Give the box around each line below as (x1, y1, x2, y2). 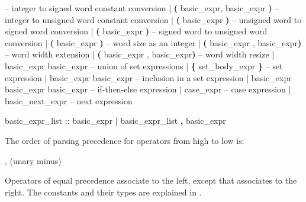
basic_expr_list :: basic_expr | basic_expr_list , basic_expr (5, 114, 226, 127)
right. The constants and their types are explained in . (5, 185, 202, 198)
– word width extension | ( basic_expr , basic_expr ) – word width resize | (5, 48, 275, 60)
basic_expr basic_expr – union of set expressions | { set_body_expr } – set (5, 59, 283, 72)
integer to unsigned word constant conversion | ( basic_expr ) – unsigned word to (5, 13, 302, 25)
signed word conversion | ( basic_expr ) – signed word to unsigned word (5, 25, 268, 37)
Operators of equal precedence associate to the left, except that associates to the (5, 174, 297, 187)
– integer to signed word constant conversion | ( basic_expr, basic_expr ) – (5, 2, 279, 14)
